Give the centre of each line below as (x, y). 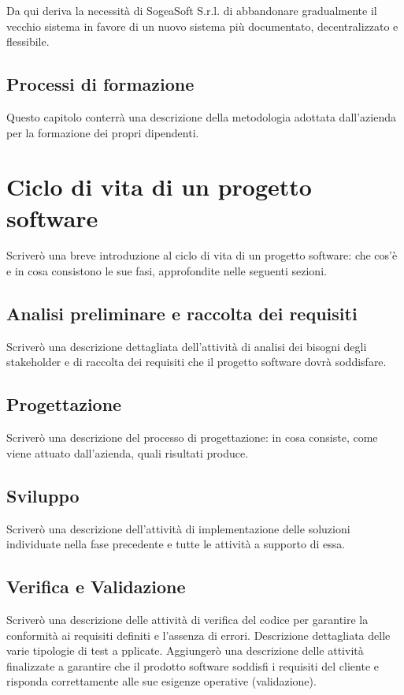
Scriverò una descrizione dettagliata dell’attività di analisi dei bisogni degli (187, 346)
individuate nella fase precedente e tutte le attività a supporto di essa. (176, 544)
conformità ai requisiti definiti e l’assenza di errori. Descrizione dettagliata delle (198, 635)
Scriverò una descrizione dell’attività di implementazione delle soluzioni (178, 528)
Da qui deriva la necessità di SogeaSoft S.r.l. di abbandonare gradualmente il (192, 10)
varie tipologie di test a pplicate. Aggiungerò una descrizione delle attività (185, 650)
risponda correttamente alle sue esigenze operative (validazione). (161, 681)
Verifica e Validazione (96, 587)
